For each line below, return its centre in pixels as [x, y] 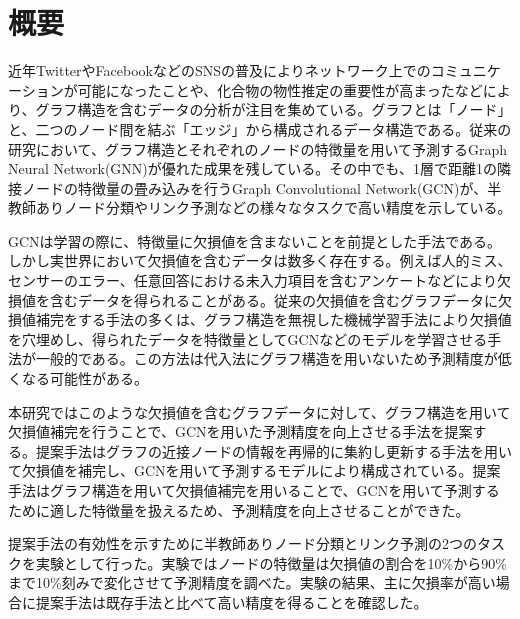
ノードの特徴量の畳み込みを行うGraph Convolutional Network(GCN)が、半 [261, 187]
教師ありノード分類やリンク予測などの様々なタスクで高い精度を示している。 [260, 207]
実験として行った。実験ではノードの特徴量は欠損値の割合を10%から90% [271, 562]
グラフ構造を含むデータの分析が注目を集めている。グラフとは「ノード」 [273, 109]
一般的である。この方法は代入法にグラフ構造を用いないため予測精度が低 [273, 358]
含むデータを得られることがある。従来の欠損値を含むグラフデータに [273, 299]
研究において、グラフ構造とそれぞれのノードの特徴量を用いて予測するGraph [258, 148]
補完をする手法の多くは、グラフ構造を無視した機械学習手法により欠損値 [273, 319]
